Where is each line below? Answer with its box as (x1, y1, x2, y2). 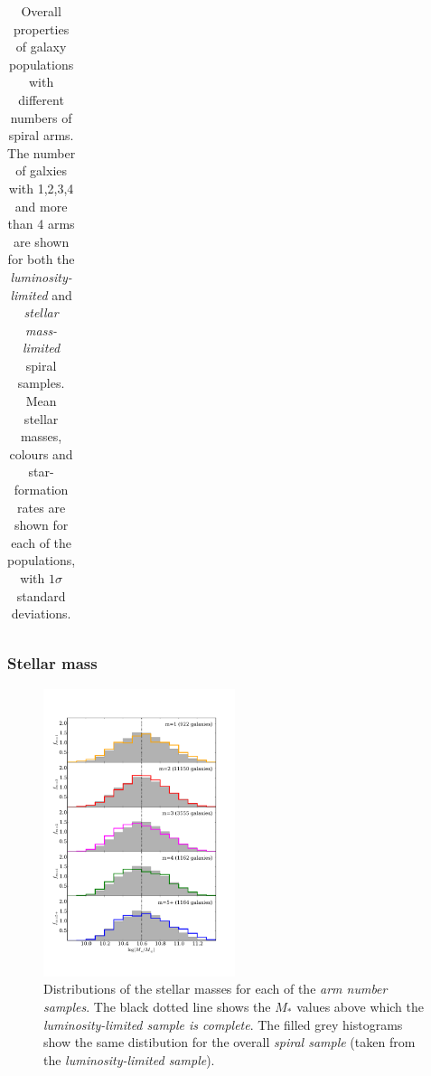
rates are (17, 497, 66, 516)
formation (14, 480, 69, 499)
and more (14, 196, 68, 215)
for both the (7, 250, 75, 269)
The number (7, 143, 76, 162)
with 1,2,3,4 (8, 178, 74, 197)
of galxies (15, 161, 68, 180)
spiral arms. (8, 126, 74, 145)
